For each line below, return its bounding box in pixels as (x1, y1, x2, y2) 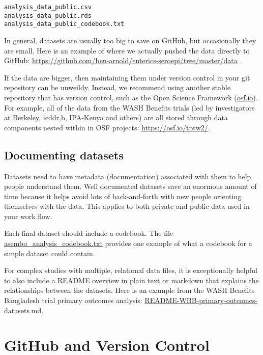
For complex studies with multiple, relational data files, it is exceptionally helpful (4, 265, 258, 276)
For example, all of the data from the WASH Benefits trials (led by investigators (4, 102, 255, 113)
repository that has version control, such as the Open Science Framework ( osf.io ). (4, 92, 258, 102)
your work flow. (4, 210, 52, 221)
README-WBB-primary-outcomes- (144, 295, 258, 306)
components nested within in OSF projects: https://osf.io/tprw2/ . (4, 122, 210, 132)
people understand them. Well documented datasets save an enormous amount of (4, 181, 257, 192)
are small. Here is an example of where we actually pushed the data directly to (4, 45, 250, 56)
